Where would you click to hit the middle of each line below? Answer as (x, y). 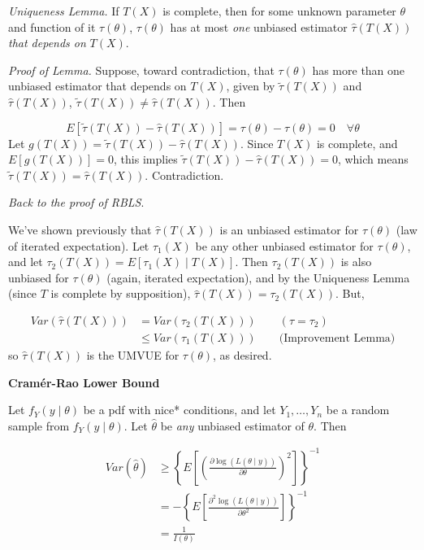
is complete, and (357, 143)
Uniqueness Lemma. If (64, 11)
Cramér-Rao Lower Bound (84, 382)
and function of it (52, 26)
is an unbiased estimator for (289, 229)
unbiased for (39, 277)
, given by (251, 86)
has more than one (359, 70)
